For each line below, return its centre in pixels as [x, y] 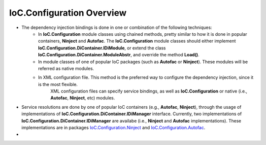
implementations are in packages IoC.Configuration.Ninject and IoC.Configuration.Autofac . [113, 128]
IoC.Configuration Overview [68, 13]
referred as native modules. [66, 68]
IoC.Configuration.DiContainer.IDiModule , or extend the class [102, 48]
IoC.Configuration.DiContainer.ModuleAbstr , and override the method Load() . [119, 55]
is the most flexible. [58, 84]
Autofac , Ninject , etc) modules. [83, 98]
